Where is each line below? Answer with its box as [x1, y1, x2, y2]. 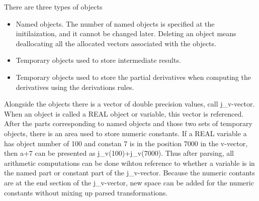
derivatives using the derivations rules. [16, 81, 134, 92]
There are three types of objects [4, 2, 103, 12]
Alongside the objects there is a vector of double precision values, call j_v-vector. [4, 98, 255, 109]
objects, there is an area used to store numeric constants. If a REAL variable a [4, 128, 247, 138]
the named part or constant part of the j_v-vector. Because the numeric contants [4, 167, 255, 178]
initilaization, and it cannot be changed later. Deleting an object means [16, 28, 236, 39]
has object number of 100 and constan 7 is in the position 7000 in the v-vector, [4, 138, 248, 148]
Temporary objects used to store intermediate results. [16, 55, 181, 65]
